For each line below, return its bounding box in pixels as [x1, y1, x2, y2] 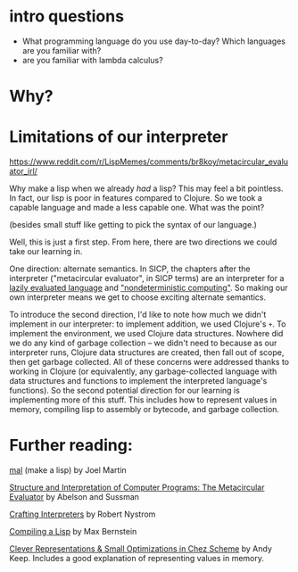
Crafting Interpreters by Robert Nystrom [9, 509, 156, 519]
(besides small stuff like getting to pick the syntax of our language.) [9, 220, 257, 230]
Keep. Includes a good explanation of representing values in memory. [9, 553, 265, 563]
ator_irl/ [9, 166, 38, 177]
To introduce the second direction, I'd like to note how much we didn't [9, 310, 267, 320]
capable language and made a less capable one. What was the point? [9, 203, 265, 213]
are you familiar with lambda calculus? [21, 54, 163, 65]
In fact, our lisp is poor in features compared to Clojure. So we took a [9, 193, 263, 203]
